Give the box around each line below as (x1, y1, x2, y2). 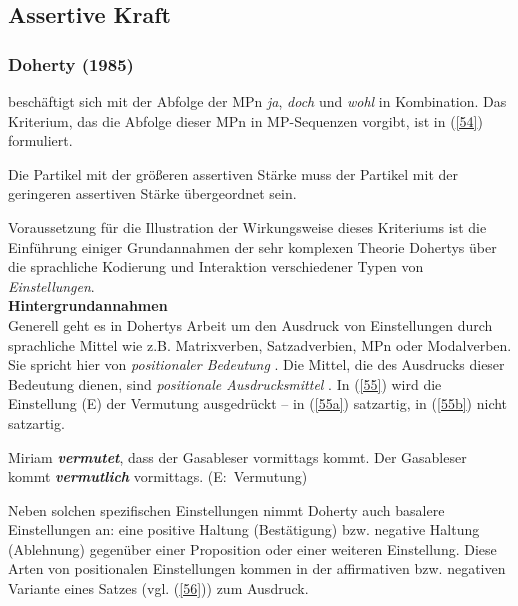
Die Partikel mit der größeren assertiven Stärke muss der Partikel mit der (8, 163, 458, 184)
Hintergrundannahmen (8, 295, 168, 316)
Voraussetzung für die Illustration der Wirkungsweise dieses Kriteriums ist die (8, 216, 487, 237)
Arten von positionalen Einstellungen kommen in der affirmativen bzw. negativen (8, 558, 506, 579)
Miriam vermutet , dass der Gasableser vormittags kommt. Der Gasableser (8, 446, 467, 467)
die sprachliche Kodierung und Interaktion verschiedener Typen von (8, 256, 424, 277)
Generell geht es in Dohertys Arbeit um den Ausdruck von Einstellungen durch (8, 314, 493, 335)
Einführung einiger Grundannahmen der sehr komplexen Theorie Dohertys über (8, 236, 497, 257)
